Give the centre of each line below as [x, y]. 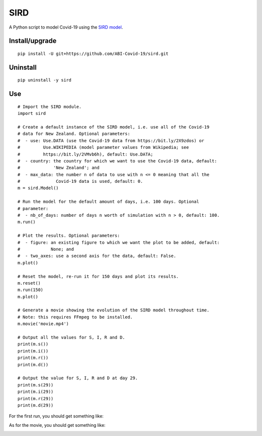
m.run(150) [31, 290]
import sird [32, 113]
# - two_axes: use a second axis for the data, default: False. [97, 256]
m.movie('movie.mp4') [43, 324]
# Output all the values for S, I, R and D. [72, 338]
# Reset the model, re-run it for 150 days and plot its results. [98, 276]
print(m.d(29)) [36, 405]
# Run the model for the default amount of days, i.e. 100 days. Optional [108, 202]
